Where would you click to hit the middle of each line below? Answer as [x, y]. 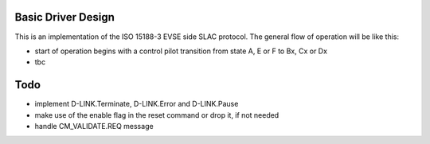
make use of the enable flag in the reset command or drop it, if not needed [157, 115]
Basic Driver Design [65, 17]
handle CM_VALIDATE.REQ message [94, 126]
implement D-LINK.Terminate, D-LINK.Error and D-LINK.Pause [137, 104]
